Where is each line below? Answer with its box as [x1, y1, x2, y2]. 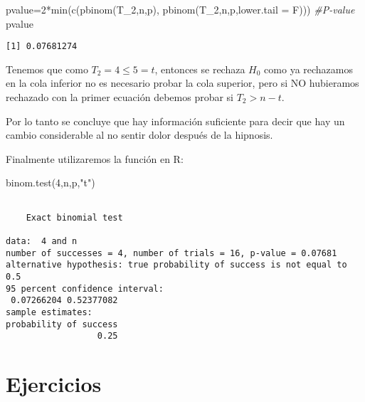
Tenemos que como [6, 61, 88, 76]
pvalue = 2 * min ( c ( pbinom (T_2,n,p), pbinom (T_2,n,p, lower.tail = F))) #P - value [6, 2, 355, 16]
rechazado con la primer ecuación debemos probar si [6, 90, 233, 105]
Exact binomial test [26, 212, 123, 223]
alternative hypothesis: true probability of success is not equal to [6, 260, 347, 270]
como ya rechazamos [264, 61, 354, 76]
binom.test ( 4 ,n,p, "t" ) [6, 175, 95, 190]
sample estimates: [6, 307, 92, 317]
